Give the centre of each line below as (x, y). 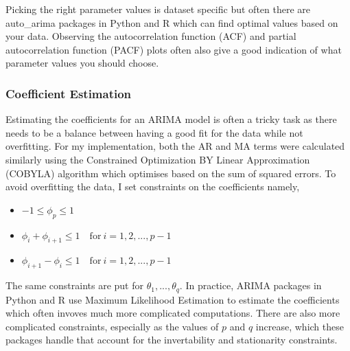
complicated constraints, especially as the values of (112, 326)
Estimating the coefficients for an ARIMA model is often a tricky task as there (171, 119)
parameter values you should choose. (82, 63)
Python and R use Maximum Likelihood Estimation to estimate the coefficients (173, 299)
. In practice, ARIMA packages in (250, 285)
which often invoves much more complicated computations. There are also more (173, 313)
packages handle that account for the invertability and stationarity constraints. (172, 340)
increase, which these (300, 326)
